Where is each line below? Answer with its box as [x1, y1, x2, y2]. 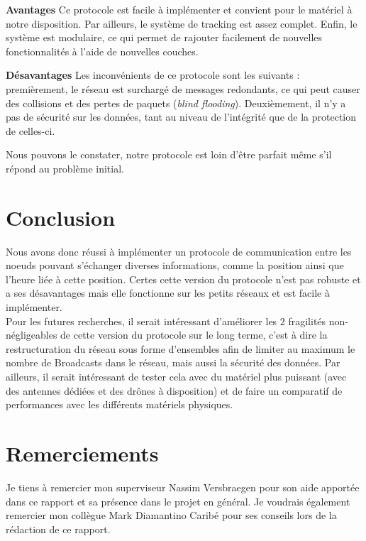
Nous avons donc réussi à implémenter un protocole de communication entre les [6, 244, 352, 258]
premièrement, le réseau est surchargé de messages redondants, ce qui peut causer [6, 81, 360, 96]
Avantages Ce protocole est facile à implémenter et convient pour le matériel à [6, 2, 353, 16]
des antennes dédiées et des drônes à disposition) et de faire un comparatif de [6, 383, 343, 398]
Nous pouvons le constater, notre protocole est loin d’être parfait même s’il [6, 147, 332, 162]
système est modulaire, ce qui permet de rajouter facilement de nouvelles [6, 30, 323, 45]
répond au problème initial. [6, 160, 124, 175]
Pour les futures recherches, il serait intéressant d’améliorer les [6, 313, 277, 328]
